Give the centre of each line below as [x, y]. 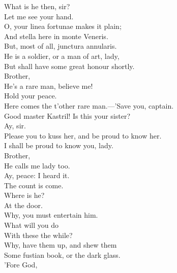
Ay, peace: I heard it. [37, 175]
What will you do [31, 225]
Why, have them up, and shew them [61, 245]
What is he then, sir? [37, 6]
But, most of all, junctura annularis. [61, 46]
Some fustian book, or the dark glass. [62, 254]
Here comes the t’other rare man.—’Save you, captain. [89, 105]
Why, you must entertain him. [51, 215]
